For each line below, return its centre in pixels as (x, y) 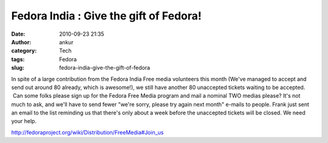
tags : (18, 59)
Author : (21, 42)
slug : (18, 68)
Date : (18, 34)
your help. (24, 121)
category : (24, 51)
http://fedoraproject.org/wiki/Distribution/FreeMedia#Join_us (87, 132)
